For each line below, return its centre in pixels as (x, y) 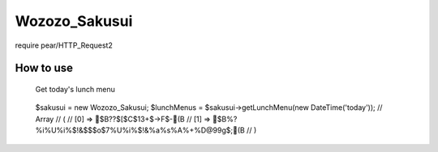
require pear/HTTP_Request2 (64, 45)
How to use (44, 68)
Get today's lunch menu (75, 89)
